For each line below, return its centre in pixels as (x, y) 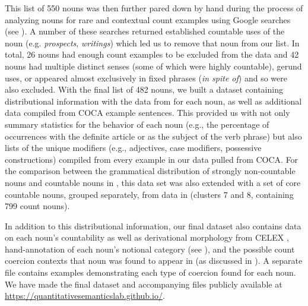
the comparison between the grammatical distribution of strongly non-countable (150, 171)
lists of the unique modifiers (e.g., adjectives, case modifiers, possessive (133, 148)
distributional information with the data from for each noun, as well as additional (153, 101)
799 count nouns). (37, 206)
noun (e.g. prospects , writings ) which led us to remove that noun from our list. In (152, 42)
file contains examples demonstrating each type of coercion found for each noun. (150, 272)
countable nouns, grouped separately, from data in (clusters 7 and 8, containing (149, 194)
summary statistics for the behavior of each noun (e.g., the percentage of (137, 124)
